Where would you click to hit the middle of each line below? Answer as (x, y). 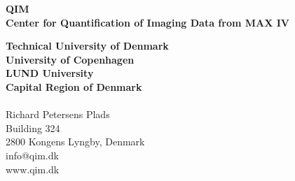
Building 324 (33, 128)
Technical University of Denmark (87, 46)
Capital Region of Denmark (74, 86)
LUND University (50, 73)
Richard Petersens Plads (58, 114)
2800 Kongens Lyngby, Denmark (75, 142)
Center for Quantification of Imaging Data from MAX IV (147, 22)
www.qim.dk (33, 169)
